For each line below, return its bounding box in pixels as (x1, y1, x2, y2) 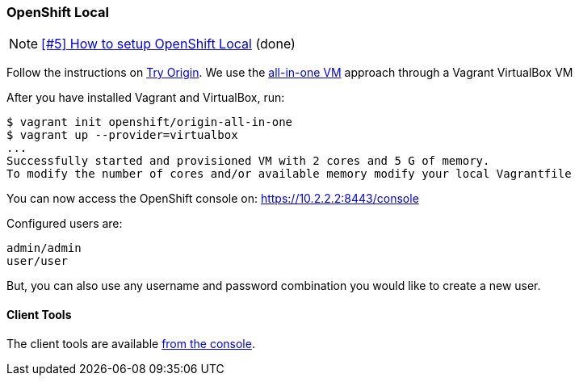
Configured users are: (6, 216, 123, 231)
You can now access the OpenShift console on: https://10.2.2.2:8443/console (6, 191, 419, 206)
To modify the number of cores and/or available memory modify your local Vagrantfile (6, 167, 572, 181)
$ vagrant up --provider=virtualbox (6, 128, 238, 142)
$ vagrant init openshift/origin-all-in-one (6, 115, 293, 129)
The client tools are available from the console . (6, 336, 255, 351)
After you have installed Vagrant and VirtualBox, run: (6, 90, 285, 105)
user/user (6, 254, 68, 268)
